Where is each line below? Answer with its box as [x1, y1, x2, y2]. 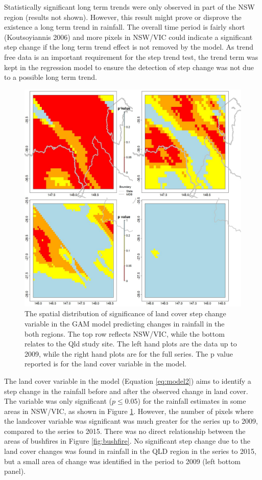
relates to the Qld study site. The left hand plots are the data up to [25, 338, 237, 349]
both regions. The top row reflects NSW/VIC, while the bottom [25, 328, 225, 339]
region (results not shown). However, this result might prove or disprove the [4, 11, 242, 22]
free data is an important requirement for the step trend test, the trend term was [4, 51, 258, 62]
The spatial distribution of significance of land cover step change [25, 308, 226, 319]
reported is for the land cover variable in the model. [25, 358, 187, 369]
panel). [4, 466, 26, 476]
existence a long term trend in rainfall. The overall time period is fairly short [4, 21, 245, 32]
